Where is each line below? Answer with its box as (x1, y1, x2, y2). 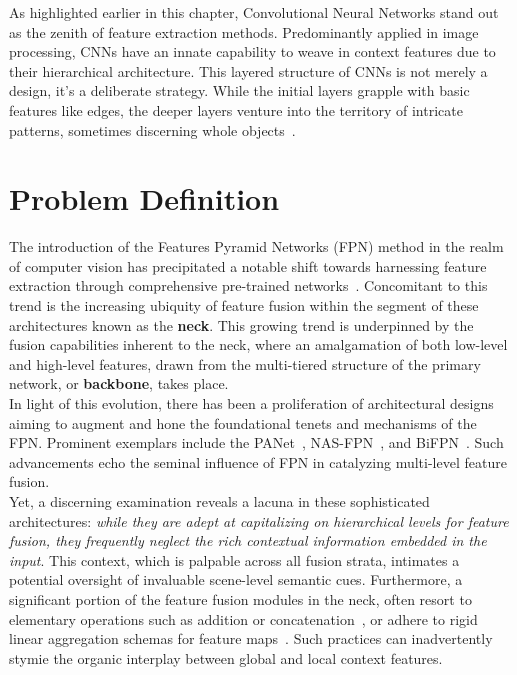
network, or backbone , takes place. (9, 373, 229, 394)
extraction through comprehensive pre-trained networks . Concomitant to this (9, 275, 488, 296)
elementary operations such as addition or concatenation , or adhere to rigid (9, 608, 478, 629)
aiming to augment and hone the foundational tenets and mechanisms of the (9, 412, 477, 433)
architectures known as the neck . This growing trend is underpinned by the (9, 314, 474, 335)
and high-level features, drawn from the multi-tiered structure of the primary (9, 353, 481, 374)
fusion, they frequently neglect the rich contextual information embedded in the (9, 530, 487, 551)
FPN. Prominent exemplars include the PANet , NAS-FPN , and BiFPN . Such (9, 432, 504, 453)
